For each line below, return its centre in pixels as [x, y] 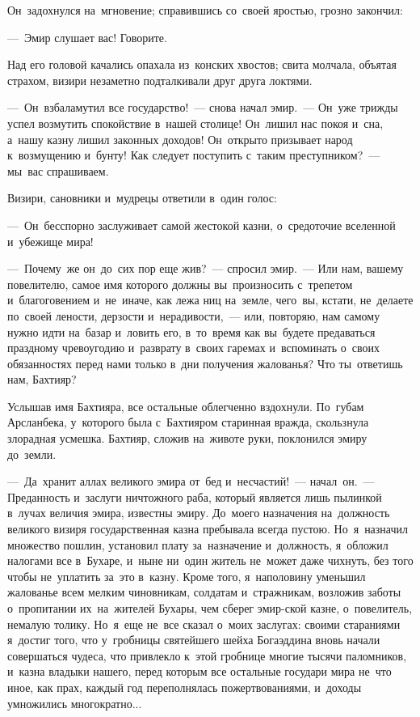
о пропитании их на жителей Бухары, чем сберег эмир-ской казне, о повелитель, [210, 608]
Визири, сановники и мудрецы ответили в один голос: [142, 198]
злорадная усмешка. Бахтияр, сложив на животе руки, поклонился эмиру [187, 438]
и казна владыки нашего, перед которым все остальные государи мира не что [199, 671]
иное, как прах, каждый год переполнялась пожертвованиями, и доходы [185, 687]
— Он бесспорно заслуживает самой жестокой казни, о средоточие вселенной [202, 225]
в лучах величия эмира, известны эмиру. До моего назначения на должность [199, 513]
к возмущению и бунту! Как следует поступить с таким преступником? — [194, 155]
